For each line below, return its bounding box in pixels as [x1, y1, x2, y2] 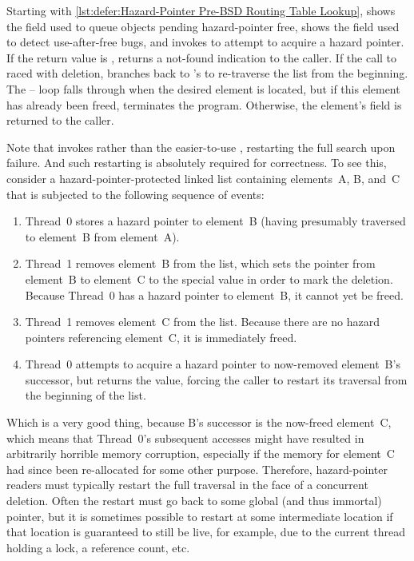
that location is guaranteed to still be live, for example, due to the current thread [6, 523, 405, 540]
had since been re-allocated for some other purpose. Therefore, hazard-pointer [6, 460, 388, 477]
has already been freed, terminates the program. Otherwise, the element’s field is [6, 96, 402, 113]
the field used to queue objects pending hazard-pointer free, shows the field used [6, 18, 400, 34]
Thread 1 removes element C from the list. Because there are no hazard [25, 313, 380, 330]
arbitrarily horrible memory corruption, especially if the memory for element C [6, 445, 395, 462]
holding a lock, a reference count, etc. [6, 539, 190, 555]
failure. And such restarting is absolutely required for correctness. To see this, [6, 154, 387, 171]
